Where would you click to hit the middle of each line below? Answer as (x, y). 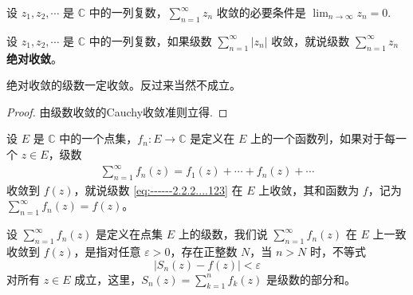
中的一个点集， (98, 138)
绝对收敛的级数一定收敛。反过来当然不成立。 (124, 85)
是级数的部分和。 (311, 279)
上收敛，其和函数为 (309, 189)
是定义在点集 (130, 234)
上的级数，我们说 (223, 234)
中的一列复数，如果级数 (150, 40)
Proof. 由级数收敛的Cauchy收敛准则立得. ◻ (117, 111)
